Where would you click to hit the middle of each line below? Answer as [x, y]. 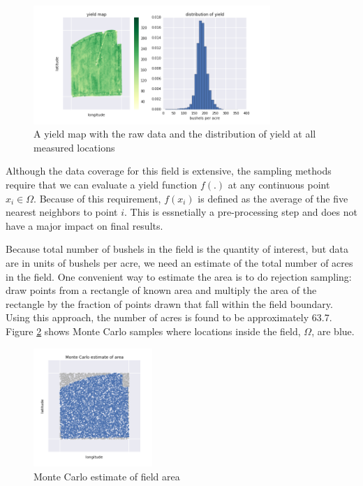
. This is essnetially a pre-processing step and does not [240, 212]
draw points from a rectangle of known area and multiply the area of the [161, 290]
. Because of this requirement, [97, 198]
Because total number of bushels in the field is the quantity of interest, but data [177, 249]
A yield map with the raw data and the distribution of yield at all [175, 134]
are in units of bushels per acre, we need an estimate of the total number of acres [179, 262]
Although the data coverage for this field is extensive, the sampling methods [169, 171]
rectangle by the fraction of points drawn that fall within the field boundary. [169, 303]
